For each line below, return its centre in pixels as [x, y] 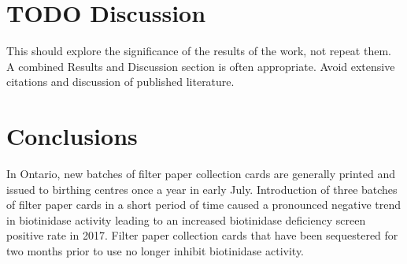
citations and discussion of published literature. [120, 82]
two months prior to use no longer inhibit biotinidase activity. [155, 251]
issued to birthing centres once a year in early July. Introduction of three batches [202, 189]
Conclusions [72, 136]
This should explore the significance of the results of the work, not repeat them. [199, 51]
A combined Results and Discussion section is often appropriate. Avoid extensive [201, 66]
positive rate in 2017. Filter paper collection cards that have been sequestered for [202, 235]
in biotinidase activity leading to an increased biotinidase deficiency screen [186, 219]
